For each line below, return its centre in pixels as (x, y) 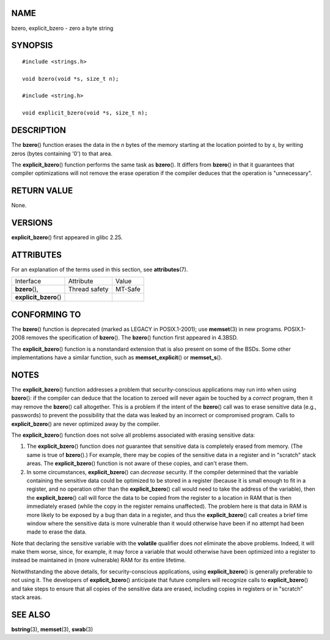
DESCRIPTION (39, 131)
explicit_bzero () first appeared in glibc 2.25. (67, 237)
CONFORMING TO (46, 314)
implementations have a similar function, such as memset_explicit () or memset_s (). (117, 357)
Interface (28, 281)
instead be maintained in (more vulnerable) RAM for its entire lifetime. (99, 560)
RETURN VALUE (42, 191)
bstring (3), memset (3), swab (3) (52, 629)
